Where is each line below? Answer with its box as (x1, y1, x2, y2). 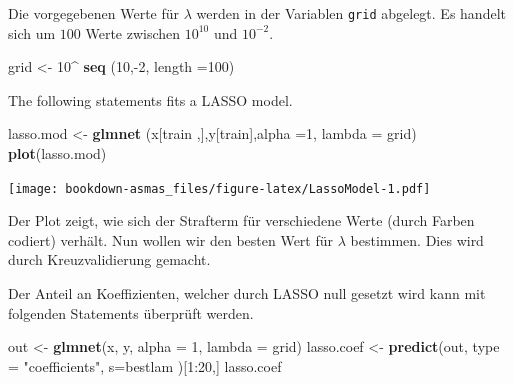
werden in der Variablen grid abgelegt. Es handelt (196, 3, 506, 23)
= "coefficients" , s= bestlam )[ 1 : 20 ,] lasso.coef (8, 355, 282, 376)
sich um (8, 22, 56, 43)
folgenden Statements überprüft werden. (8, 302, 254, 323)
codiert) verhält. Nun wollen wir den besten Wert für (8, 229, 334, 250)
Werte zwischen (85, 22, 181, 43)
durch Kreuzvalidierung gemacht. (8, 249, 211, 270)
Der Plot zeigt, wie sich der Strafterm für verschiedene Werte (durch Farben (8, 210, 475, 231)
